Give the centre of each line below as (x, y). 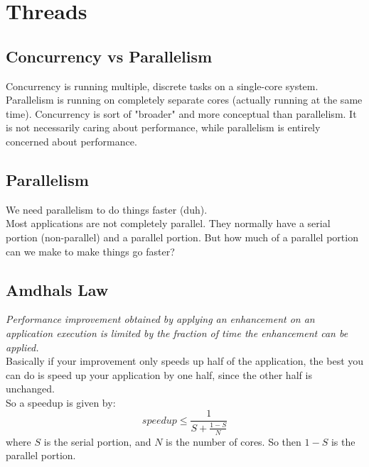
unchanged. (30, 389)
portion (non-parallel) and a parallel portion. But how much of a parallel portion (182, 237)
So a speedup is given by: (61, 402)
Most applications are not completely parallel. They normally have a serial (168, 223)
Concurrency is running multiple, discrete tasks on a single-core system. (162, 86)
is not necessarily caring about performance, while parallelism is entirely (163, 127)
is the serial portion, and (97, 441)
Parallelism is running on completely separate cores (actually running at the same (184, 100)
